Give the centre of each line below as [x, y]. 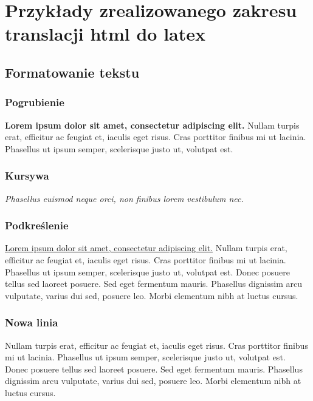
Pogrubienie [35, 102]
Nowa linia [32, 322]
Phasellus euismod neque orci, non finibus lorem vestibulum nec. [124, 198]
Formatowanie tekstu [72, 72]
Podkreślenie [37, 225]
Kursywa [27, 176]
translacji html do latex [105, 34]
